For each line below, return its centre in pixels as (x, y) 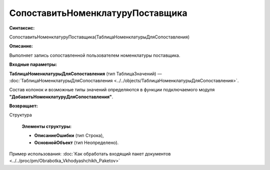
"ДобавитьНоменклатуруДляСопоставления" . (61, 97)
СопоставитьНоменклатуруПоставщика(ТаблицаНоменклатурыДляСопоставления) (99, 37)
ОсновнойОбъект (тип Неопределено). (76, 143)
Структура (20, 115)
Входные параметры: (33, 64)
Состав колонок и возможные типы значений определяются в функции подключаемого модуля (112, 90)
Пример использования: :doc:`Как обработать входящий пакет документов (90, 154)
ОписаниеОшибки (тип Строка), (69, 136)
